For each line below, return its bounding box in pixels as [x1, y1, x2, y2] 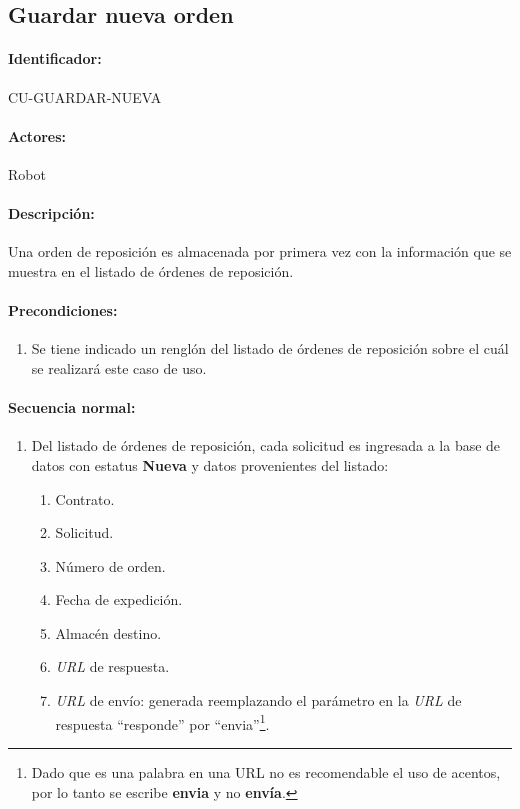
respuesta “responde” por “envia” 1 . [55, 710, 270, 734]
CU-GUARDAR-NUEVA [8, 86, 162, 107]
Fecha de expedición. [55, 589, 183, 610]
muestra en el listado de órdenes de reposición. [8, 260, 294, 281]
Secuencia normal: [8, 397, 136, 418]
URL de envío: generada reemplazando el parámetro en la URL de [55, 690, 462, 711]
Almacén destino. [55, 622, 162, 643]
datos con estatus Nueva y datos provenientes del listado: [31, 454, 389, 475]
